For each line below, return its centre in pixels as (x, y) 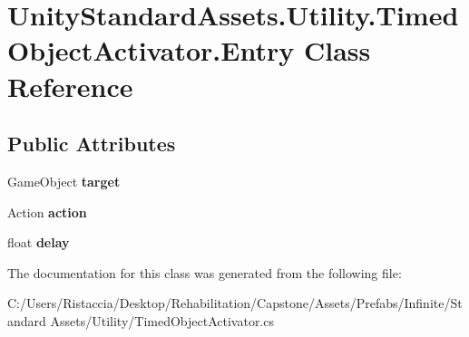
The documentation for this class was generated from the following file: (205, 272)
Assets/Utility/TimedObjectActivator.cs (162, 320)
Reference (70, 86)
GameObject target (64, 181)
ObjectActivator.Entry (151, 50)
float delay (39, 242)
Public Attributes (92, 144)
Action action (47, 212)
